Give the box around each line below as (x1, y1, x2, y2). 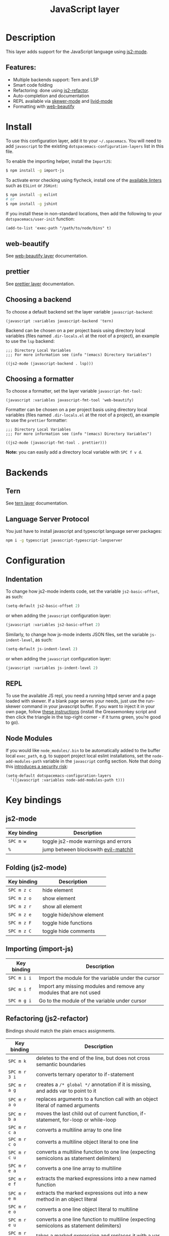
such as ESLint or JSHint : (6, 182, 58, 189)
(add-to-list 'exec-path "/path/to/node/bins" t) (6, 226, 112, 231)
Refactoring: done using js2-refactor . (13, 87, 90, 93)
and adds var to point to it (36, 1087, 97, 1094)
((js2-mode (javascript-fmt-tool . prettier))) (6, 440, 107, 446)
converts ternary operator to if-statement (36, 1071, 134, 1078)
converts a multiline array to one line (36, 1126, 122, 1133)
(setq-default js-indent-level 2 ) (6, 646, 78, 651)
